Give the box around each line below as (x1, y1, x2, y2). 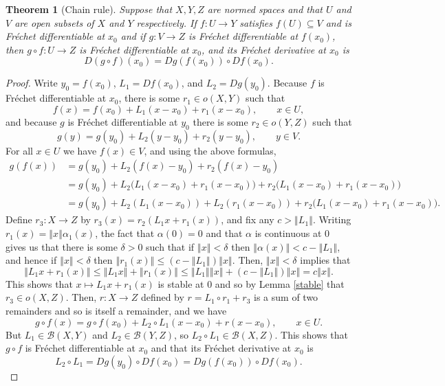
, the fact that (95, 226, 155, 240)
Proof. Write (6, 76, 58, 90)
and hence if (6, 253, 57, 267)
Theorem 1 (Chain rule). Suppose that (6, 2, 173, 16)
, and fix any (221, 212, 274, 227)
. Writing (313, 212, 351, 227)
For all (6, 143, 33, 157)
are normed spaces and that (207, 2, 323, 16)
